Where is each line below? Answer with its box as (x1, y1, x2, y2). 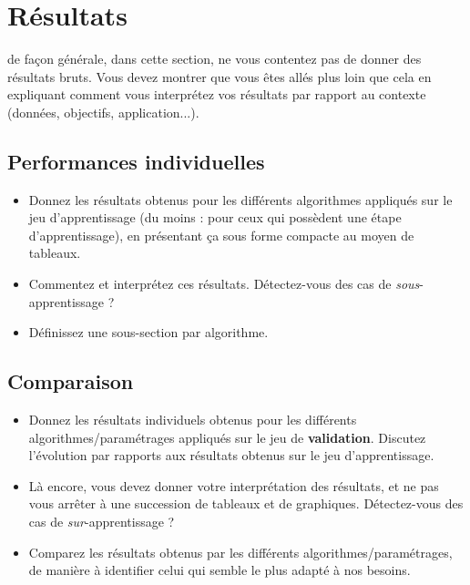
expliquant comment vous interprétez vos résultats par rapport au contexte (7, 85, 426, 104)
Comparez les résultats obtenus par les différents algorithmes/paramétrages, (28, 542, 453, 561)
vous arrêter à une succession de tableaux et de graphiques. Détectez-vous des (28, 494, 464, 513)
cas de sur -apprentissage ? (28, 512, 175, 531)
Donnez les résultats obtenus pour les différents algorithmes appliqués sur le (28, 190, 453, 209)
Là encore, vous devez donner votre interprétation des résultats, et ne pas (28, 476, 439, 495)
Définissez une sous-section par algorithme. (28, 323, 269, 342)
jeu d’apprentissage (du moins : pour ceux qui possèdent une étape (28, 208, 402, 227)
